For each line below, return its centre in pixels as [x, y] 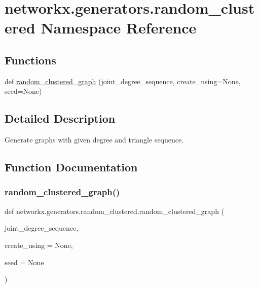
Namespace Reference [119, 28]
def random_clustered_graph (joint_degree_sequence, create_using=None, [123, 81]
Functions [30, 60]
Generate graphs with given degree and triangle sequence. [94, 140]
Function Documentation [71, 167]
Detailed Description [60, 118]
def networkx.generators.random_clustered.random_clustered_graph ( [115, 211]
